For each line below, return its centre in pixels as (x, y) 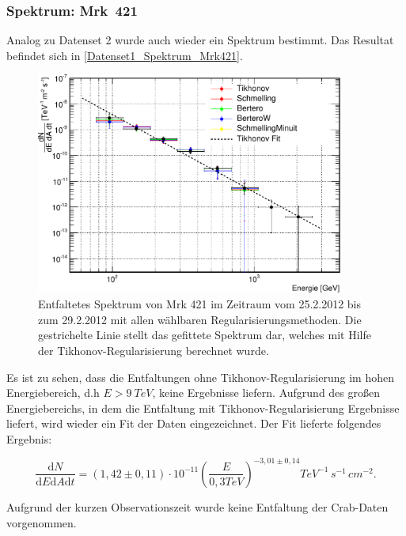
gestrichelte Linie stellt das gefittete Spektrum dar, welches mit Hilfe (205, 335)
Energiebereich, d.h (53, 393)
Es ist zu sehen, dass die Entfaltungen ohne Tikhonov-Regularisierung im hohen (200, 377)
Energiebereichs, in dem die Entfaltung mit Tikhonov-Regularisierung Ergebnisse (203, 408)
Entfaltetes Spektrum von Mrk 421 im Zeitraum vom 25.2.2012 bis (200, 304)
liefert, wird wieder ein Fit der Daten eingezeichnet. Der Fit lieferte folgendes (194, 423)
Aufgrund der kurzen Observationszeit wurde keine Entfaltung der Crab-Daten (197, 506)
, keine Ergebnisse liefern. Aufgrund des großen (266, 393)
